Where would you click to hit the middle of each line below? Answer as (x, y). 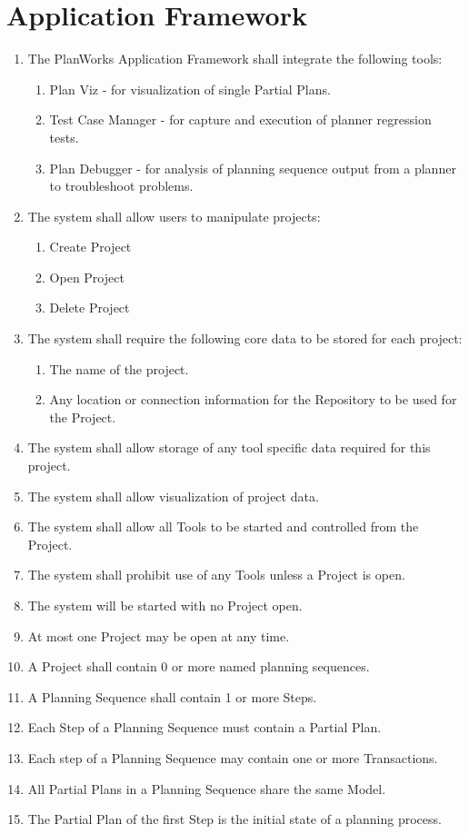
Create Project (90, 247)
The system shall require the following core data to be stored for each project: (245, 338)
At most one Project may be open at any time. (159, 635)
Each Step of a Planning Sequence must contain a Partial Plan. (205, 727)
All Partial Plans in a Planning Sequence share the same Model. (207, 788)
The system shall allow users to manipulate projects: (174, 216)
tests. (64, 137)
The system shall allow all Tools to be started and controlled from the (223, 526)
